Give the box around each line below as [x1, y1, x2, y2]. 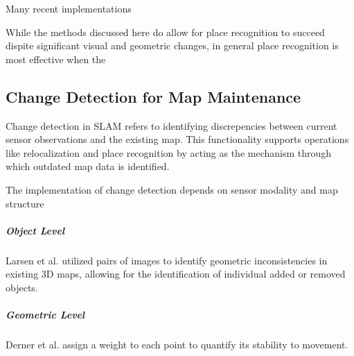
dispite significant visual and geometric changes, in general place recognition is [6, 38, 339, 53]
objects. [6, 280, 38, 294]
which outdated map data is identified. [6, 159, 170, 173]
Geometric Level [6, 307, 85, 322]
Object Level [6, 223, 65, 237]
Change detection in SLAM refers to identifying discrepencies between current [6, 118, 337, 133]
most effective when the [6, 51, 106, 66]
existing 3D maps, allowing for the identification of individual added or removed [6, 266, 346, 281]
